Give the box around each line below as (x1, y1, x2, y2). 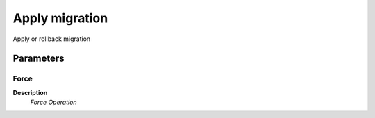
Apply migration (12, 10, 108, 26)
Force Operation (30, 98, 77, 107)
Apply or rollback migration (12, 35, 91, 43)
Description (12, 88, 48, 96)
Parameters (12, 53, 65, 65)
